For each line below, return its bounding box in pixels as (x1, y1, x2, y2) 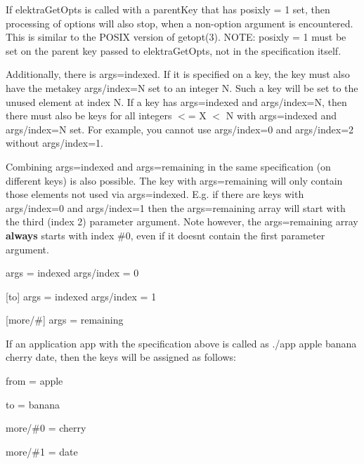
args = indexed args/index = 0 (6, 265, 139, 280)
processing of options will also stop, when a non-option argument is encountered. (6, 15, 353, 30)
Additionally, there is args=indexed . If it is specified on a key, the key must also (6, 67, 350, 81)
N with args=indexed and (226, 108, 337, 123)
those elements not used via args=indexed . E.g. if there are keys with (6, 187, 304, 201)
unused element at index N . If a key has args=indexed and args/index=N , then (6, 94, 347, 109)
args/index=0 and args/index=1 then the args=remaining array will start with (6, 200, 346, 215)
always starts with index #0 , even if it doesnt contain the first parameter (6, 227, 325, 242)
